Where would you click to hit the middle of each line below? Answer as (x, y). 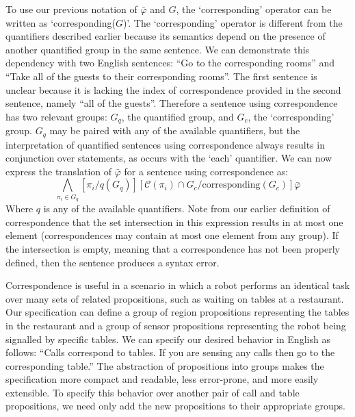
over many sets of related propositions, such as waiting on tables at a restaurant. (175, 298)
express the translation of (59, 171)
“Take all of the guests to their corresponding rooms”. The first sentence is (161, 76)
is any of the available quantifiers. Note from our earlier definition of (187, 209)
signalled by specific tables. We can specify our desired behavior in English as (168, 339)
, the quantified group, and (177, 116)
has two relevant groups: (56, 116)
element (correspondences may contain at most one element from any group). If (172, 235)
